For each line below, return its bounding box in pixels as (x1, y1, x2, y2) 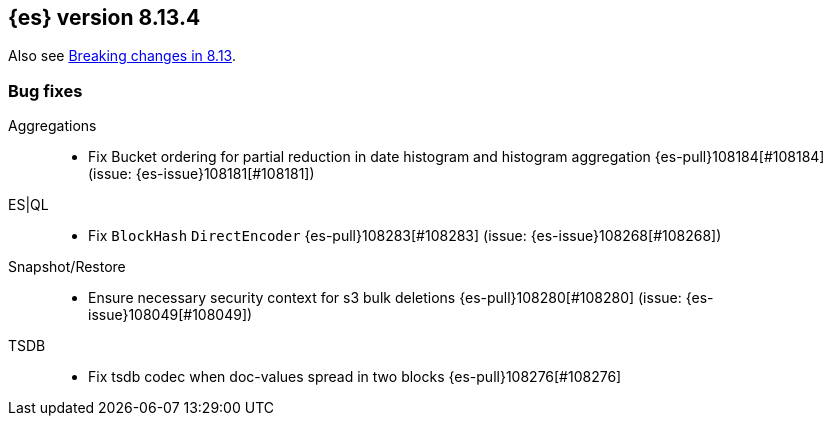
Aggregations (8, 117, 97, 135)
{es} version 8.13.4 (8, 5, 201, 30)
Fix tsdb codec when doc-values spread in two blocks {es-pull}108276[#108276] (88, 368, 622, 386)
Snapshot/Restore (8, 258, 126, 276)
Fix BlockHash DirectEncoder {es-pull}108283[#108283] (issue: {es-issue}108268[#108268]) (88, 227, 722, 245)
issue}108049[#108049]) (88, 306, 253, 324)
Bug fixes (8, 80, 83, 101)
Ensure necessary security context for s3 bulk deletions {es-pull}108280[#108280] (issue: (88, 289, 682, 307)
